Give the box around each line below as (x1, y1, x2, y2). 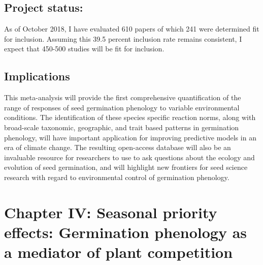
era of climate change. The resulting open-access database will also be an (4, 142, 231, 153)
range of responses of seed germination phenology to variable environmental (4, 102, 240, 112)
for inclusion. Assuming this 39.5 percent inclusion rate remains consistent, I (4, 33, 242, 44)
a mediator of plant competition (4, 242, 233, 262)
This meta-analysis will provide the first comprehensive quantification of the (4, 92, 241, 103)
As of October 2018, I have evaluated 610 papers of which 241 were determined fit (4, 23, 259, 34)
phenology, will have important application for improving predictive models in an (4, 132, 256, 142)
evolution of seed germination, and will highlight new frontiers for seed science (4, 162, 248, 172)
